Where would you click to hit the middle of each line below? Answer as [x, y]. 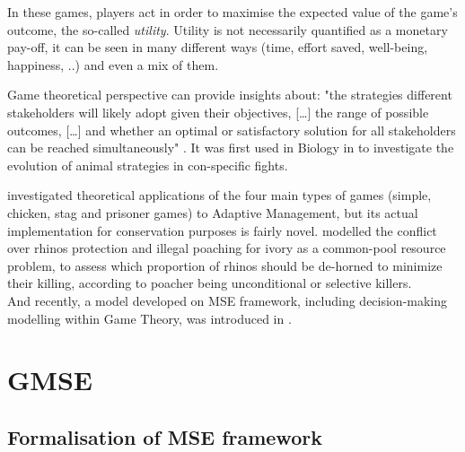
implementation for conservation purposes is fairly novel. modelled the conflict [222, 230]
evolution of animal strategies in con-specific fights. [148, 165]
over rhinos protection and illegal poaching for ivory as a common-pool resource [227, 248]
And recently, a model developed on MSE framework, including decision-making [228, 300]
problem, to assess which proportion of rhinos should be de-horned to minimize [225, 265]
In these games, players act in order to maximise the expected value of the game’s [232, 12]
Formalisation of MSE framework [165, 436]
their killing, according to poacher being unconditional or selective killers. [210, 283]
